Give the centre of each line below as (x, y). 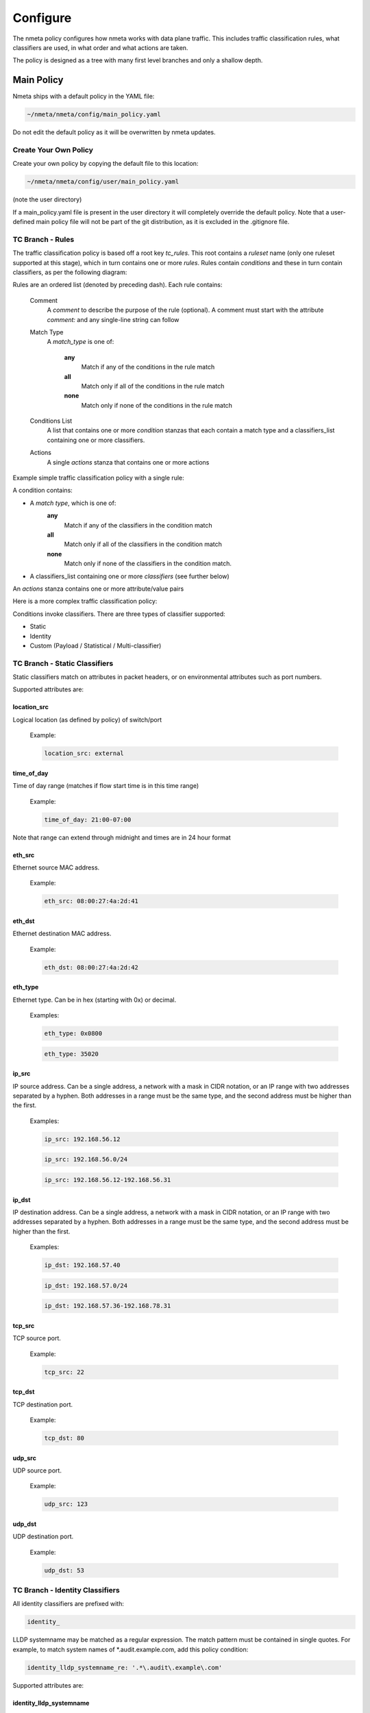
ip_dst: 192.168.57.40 (82, 1265)
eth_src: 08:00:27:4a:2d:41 (91, 901)
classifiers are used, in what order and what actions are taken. (100, 47)
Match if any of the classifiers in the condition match (138, 525)
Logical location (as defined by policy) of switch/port (87, 719)
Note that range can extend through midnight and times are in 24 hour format (122, 837)
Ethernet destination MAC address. (62, 934)
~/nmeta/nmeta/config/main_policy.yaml (94, 114)
